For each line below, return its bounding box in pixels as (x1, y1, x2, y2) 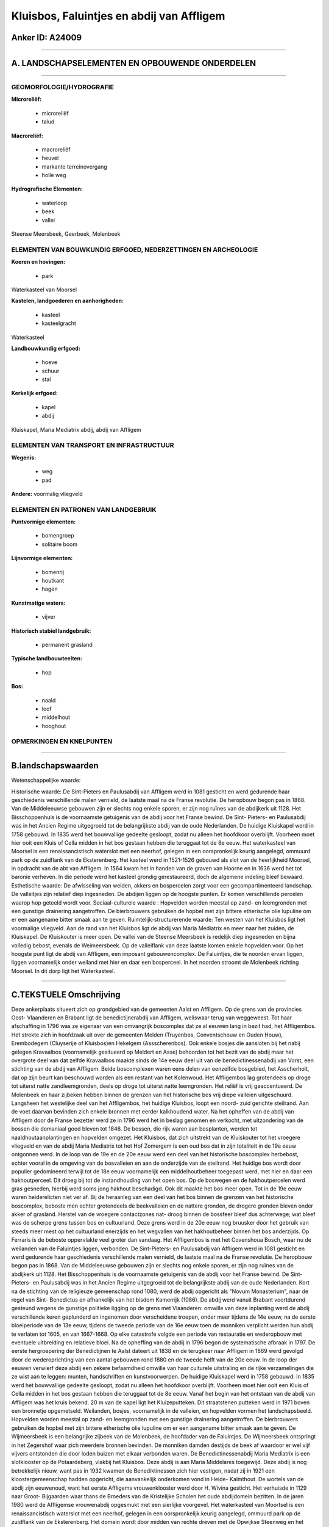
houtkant (41, 577, 64, 585)
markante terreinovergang (41, 162, 108, 170)
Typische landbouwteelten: (11, 655, 82, 662)
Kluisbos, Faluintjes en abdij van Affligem (11, 9, 225, 23)
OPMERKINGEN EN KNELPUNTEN (11, 737, 113, 746)
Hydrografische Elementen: (11, 185, 83, 192)
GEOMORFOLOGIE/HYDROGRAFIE (11, 82, 114, 91)
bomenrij (41, 568, 64, 575)
